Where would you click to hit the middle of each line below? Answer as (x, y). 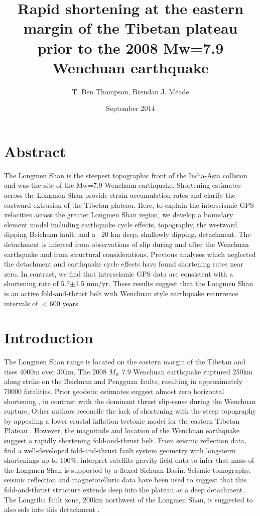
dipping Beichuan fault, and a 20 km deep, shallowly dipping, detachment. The (127, 234)
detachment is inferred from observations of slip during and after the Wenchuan (126, 244)
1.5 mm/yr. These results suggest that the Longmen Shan (164, 283)
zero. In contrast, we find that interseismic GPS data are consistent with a (119, 273)
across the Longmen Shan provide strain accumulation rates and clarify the (120, 195)
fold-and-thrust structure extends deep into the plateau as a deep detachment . (125, 489)
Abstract (35, 151)
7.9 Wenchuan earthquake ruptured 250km (187, 371)
